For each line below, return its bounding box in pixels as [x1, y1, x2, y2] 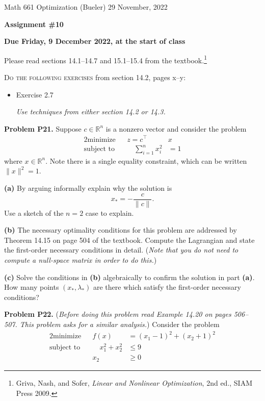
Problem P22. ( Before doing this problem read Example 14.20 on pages [4, 309, 231, 319]
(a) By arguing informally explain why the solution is [4, 183, 172, 193]
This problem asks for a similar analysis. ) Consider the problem [19, 319, 220, 330]
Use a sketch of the [4, 207, 64, 218]
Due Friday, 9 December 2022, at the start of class [4, 36, 185, 46]
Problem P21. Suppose [4, 123, 82, 134]
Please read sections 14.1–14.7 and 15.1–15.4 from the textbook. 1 [4, 53, 207, 65]
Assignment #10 [4, 18, 64, 29]
